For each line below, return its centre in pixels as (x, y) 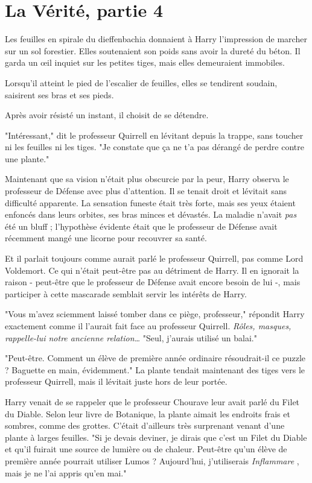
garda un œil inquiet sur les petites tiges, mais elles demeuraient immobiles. (145, 62)
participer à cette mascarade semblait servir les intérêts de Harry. (126, 293)
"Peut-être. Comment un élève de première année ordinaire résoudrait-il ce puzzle (155, 358)
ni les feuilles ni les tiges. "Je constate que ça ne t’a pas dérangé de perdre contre (154, 147)
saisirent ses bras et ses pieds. (59, 94)
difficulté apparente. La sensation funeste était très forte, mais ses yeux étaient (150, 202)
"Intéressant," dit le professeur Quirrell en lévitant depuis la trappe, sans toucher (154, 135)
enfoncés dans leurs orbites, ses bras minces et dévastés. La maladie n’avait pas (151, 214)
